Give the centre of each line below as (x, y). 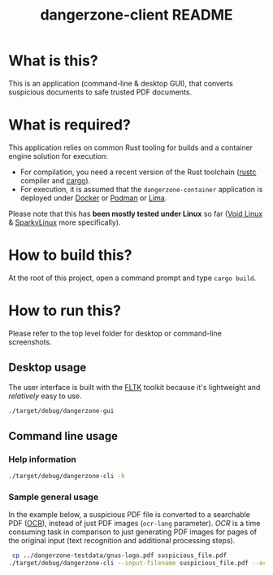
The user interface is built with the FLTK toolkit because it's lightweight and (134, 387)
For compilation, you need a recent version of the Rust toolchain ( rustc (138, 172)
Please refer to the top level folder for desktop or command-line (115, 333)
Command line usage (63, 436)
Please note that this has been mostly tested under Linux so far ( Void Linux (136, 213)
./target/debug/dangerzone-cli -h (67, 476)
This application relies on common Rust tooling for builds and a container (131, 147)
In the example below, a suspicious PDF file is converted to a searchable (129, 515)
